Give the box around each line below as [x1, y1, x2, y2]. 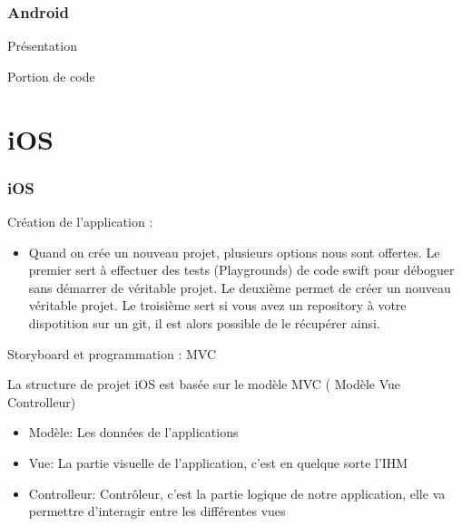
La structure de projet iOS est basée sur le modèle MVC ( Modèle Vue [7, 375, 401, 394]
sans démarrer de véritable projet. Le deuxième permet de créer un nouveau [28, 278, 451, 297]
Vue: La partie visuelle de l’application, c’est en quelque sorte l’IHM [28, 453, 408, 472]
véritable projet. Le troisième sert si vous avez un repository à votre [28, 296, 407, 315]
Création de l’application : [7, 212, 153, 230]
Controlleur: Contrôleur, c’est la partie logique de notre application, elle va [28, 483, 446, 502]
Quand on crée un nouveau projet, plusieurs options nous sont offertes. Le [28, 242, 440, 261]
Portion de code [7, 66, 95, 85]
